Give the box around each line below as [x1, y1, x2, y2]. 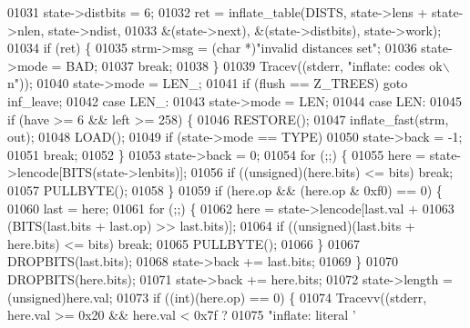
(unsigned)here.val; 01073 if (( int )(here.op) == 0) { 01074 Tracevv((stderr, [7, 287, 427, 306]
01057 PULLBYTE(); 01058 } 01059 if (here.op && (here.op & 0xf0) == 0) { [7, 180, 443, 199]
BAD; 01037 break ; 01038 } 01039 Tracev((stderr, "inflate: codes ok [66, 55, 443, 75]
